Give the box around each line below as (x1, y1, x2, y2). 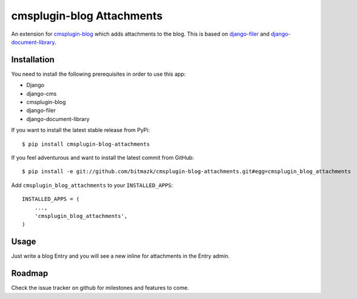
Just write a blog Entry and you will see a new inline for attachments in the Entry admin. (11, 252, 230, 260)
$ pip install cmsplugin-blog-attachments (22, 140, 150, 148)
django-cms (26, 90, 57, 97)
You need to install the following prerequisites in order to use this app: (11, 70, 186, 77)
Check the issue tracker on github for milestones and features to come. (11, 284, 189, 292)
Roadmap (11, 268, 48, 278)
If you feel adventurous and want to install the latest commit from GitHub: (11, 154, 194, 161)
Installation (11, 54, 55, 65)
